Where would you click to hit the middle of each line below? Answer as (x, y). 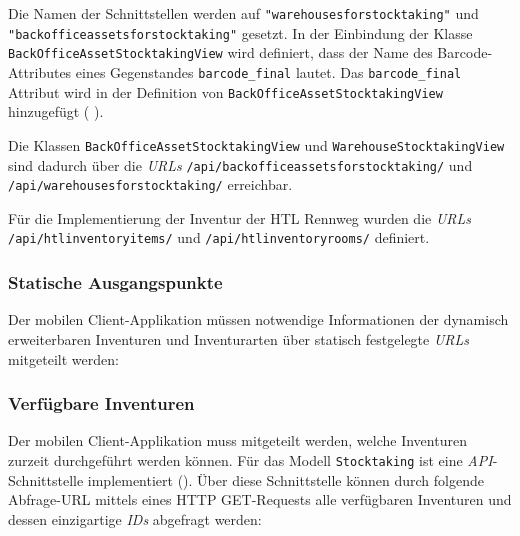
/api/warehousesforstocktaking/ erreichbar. (150, 184)
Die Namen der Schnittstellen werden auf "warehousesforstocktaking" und (243, 13)
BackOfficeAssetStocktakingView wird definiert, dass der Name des (220, 52)
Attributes (40, 71)
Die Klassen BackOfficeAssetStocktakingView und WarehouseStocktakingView (256, 144)
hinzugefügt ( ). (56, 111)
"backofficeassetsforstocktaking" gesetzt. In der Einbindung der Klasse (240, 32)
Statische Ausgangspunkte (115, 282)
